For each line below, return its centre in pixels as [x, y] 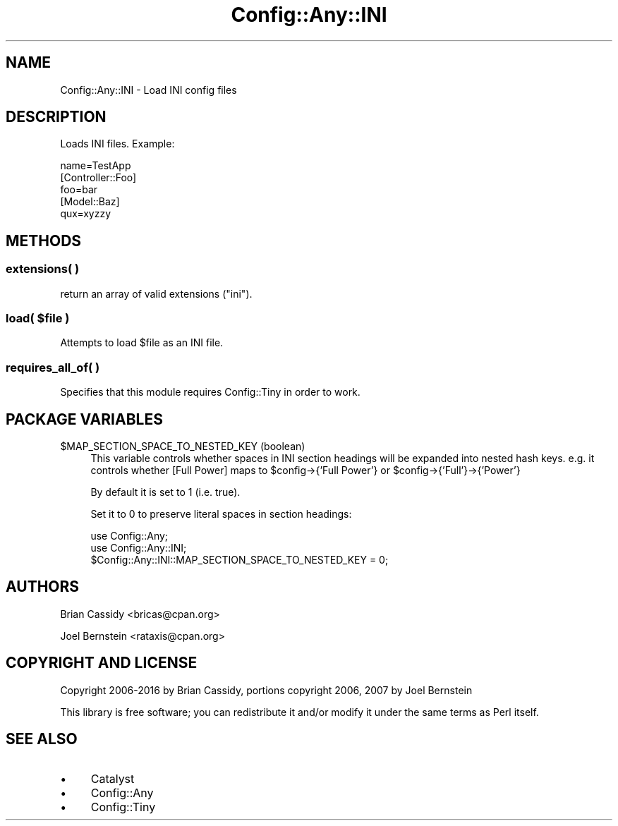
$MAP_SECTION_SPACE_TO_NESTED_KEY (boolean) [183, 446]
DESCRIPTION [56, 117]
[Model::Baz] [90, 202]
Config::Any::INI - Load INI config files [149, 90]
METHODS [44, 241]
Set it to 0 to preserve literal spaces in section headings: [221, 514]
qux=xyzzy [86, 214]
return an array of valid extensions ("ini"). [156, 293]
